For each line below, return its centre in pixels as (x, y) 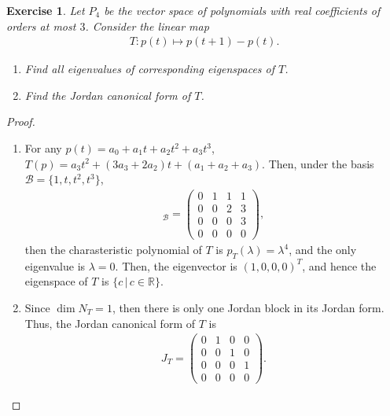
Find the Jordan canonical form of (108, 95)
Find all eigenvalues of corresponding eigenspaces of (150, 69)
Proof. (21, 121)
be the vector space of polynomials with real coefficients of (242, 10)
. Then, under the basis (318, 163)
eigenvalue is (55, 265)
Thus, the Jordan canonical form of (110, 323)
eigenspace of (56, 281)
